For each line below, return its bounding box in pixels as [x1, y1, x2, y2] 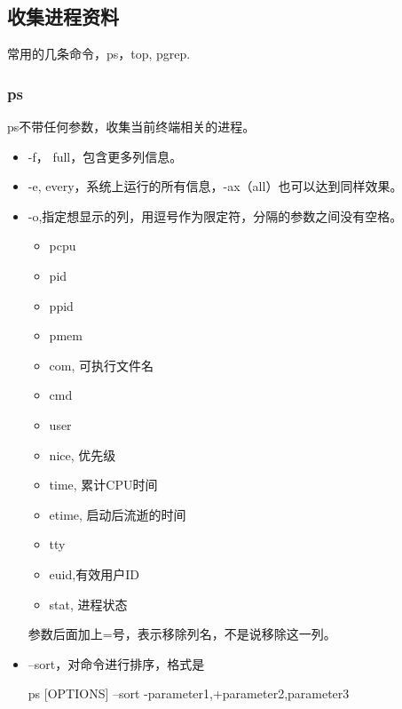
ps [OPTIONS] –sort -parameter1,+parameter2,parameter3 [28, 684, 350, 703]
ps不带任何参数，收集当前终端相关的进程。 [7, 117, 256, 136]
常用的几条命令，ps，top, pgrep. [7, 44, 191, 63]
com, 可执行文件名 [49, 355, 154, 374]
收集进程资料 [7, 3, 119, 30]
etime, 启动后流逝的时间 [49, 505, 186, 523]
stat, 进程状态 [49, 594, 128, 613]
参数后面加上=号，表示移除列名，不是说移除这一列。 [28, 625, 336, 643]
